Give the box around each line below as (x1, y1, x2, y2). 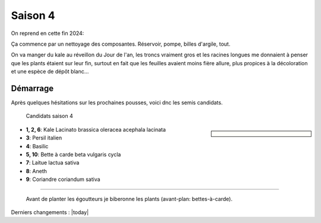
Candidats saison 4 (26, 113, 74, 120)
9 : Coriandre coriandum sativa (26, 176, 100, 183)
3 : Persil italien (26, 134, 62, 142)
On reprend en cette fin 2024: (11, 30, 84, 37)
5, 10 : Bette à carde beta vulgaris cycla (26, 151, 121, 158)
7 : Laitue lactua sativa (26, 159, 80, 166)
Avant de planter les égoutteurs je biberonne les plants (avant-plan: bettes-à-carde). (26, 195, 233, 202)
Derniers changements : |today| (11, 208, 89, 216)
